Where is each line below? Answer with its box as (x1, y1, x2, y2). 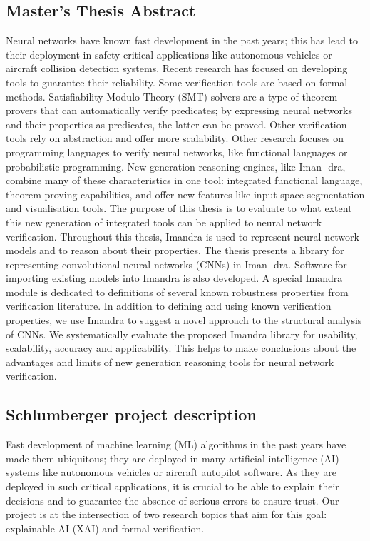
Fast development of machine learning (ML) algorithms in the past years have (6, 437, 346, 452)
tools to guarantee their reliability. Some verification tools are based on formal (6, 74, 348, 89)
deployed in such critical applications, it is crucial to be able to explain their (6, 479, 339, 494)
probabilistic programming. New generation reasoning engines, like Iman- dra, (6, 158, 346, 173)
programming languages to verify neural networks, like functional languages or (6, 144, 348, 159)
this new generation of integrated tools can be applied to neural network (6, 214, 322, 229)
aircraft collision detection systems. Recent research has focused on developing (6, 61, 348, 76)
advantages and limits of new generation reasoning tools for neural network (6, 354, 334, 369)
